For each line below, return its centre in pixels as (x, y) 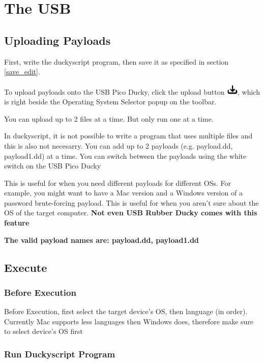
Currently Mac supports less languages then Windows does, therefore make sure (129, 321)
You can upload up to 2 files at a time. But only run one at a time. (109, 118)
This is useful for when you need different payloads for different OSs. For (118, 183)
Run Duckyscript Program (60, 354)
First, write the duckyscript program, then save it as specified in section (116, 61)
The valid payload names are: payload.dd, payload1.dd (101, 240)
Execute (26, 267)
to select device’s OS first (43, 331)
